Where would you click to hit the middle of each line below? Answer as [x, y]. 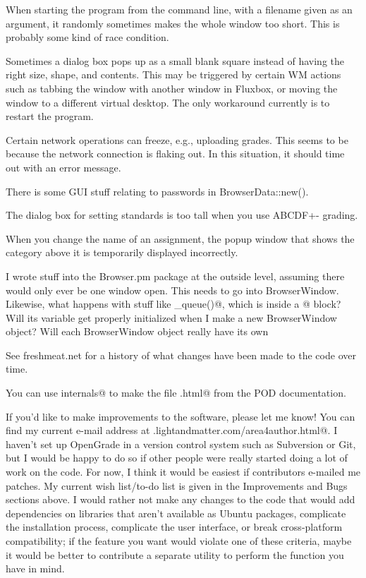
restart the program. [50, 116]
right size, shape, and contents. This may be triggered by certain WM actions [173, 74]
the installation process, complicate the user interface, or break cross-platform [174, 527]
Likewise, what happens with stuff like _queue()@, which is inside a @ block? [173, 304]
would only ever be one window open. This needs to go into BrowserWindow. [172, 290]
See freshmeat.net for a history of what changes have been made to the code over [181, 355]
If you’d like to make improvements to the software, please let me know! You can [181, 416]
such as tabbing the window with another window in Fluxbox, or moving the [172, 88]
